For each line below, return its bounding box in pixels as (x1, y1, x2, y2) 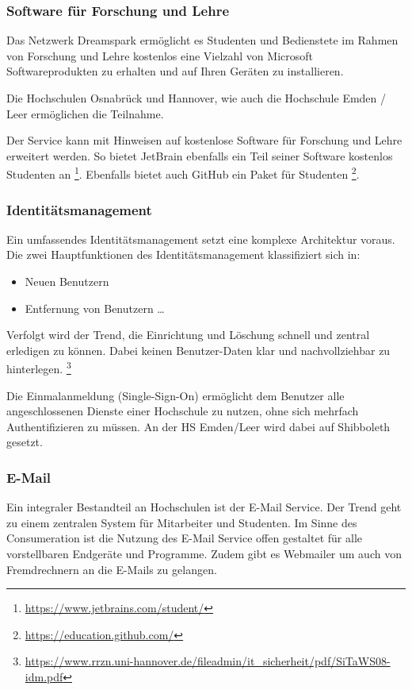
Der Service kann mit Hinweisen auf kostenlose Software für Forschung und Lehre (6, 132, 402, 148)
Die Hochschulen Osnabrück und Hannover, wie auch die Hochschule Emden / (6, 90, 387, 106)
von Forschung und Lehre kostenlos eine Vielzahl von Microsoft (6, 47, 313, 64)
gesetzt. (6, 434, 43, 450)
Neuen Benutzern (25, 273, 109, 290)
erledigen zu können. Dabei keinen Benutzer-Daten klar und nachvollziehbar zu (6, 341, 391, 358)
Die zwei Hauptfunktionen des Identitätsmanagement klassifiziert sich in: (6, 246, 360, 263)
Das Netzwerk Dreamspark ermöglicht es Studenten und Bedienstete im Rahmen (6, 32, 399, 48)
